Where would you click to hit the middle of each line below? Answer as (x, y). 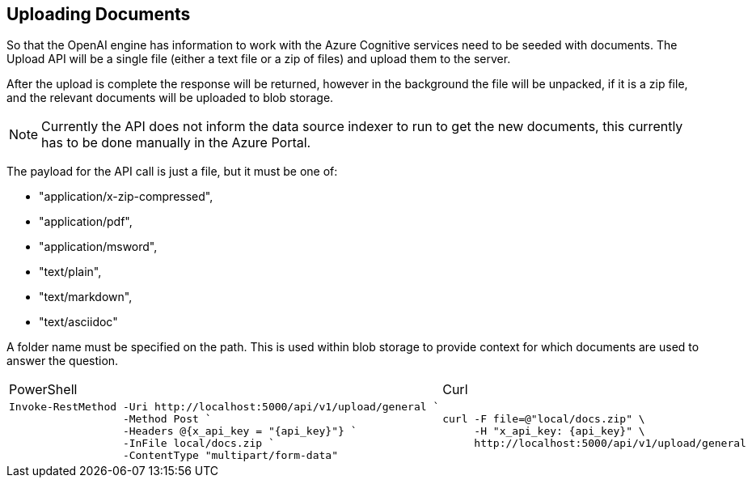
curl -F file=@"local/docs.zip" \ (544, 419)
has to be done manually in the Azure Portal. (176, 143)
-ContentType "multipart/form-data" (230, 456)
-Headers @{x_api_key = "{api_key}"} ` (240, 431)
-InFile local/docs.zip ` (199, 444)
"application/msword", (98, 247)
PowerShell (43, 390)
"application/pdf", (86, 222)
